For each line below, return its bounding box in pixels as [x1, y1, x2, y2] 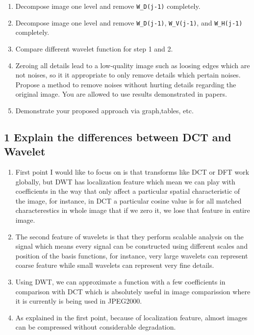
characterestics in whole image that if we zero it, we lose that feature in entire [15, 205, 250, 215]
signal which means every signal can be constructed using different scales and [15, 241, 248, 251]
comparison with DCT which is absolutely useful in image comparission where [15, 286, 251, 296]
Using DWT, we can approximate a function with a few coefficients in [15, 277, 226, 286]
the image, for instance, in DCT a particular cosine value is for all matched [15, 195, 242, 206]
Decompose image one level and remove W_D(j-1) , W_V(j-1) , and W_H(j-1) [15, 17, 243, 27]
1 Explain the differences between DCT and [4, 129, 231, 144]
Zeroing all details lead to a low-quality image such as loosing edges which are [15, 60, 250, 70]
